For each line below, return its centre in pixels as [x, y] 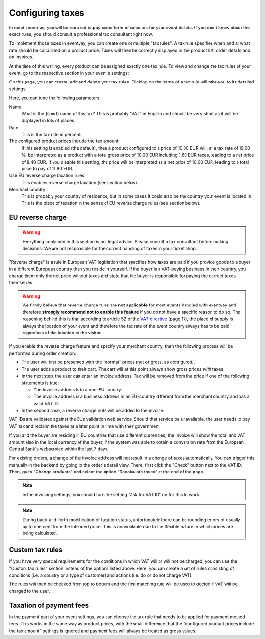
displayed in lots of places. [48, 121]
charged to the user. [29, 591]
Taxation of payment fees [49, 605]
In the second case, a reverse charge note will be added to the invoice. [93, 410]
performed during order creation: [42, 353]
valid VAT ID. [46, 403]
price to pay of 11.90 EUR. [47, 168]
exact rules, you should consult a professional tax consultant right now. [81, 34]
